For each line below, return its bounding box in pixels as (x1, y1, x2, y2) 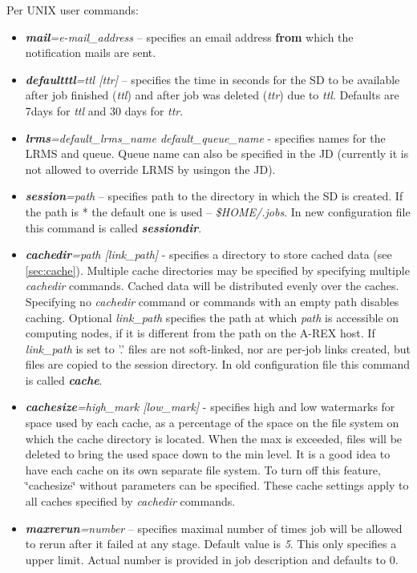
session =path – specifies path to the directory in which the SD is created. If (25, 188, 403, 204)
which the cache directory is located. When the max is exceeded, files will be (25, 430, 403, 446)
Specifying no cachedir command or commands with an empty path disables (25, 293, 399, 309)
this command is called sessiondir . (25, 219, 202, 236)
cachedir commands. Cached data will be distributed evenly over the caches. (25, 277, 399, 294)
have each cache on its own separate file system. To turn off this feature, (25, 461, 381, 478)
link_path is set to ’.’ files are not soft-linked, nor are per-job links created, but (25, 340, 411, 357)
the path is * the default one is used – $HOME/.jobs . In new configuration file (25, 203, 411, 220)
